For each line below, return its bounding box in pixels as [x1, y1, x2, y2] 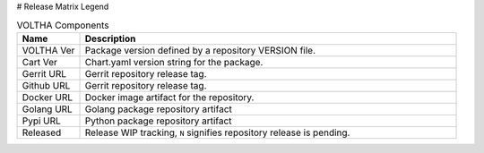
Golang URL [22, 103, 73, 115]
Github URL [22, 79, 71, 91]
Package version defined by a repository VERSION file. [84, 44, 316, 56]
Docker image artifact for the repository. [84, 90, 255, 103]
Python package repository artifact [84, 115, 232, 127]
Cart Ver [22, 55, 57, 68]
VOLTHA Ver [22, 44, 75, 56]
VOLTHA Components [16, 19, 109, 31]
